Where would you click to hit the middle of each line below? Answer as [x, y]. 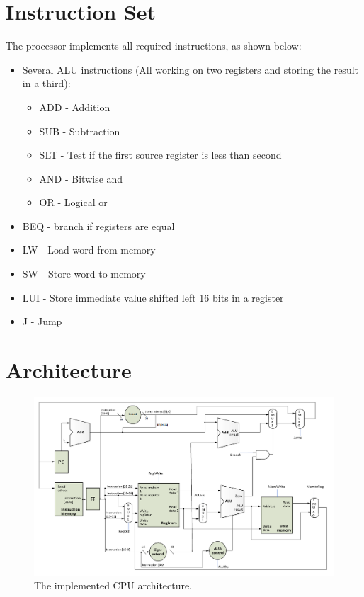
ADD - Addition [75, 107]
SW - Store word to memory [84, 274]
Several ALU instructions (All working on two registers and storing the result [190, 69]
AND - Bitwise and [81, 178]
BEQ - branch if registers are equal [98, 226]
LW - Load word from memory [89, 250]
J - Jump [42, 321]
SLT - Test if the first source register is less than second [160, 155]
